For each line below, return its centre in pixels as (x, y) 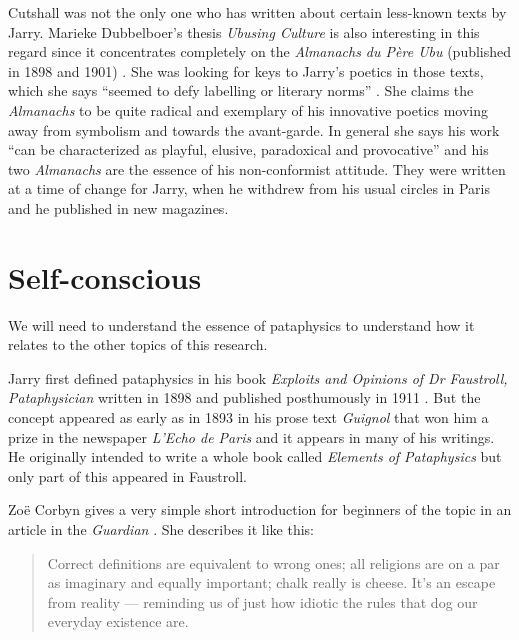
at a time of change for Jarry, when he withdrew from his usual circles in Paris (249, 188)
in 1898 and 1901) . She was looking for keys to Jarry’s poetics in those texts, (246, 70)
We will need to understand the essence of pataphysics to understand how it (241, 324)
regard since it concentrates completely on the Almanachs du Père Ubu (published (260, 51)
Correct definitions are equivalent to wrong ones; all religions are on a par (273, 562)
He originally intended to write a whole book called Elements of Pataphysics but (255, 456)
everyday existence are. (118, 621)
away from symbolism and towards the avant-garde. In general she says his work (254, 129)
